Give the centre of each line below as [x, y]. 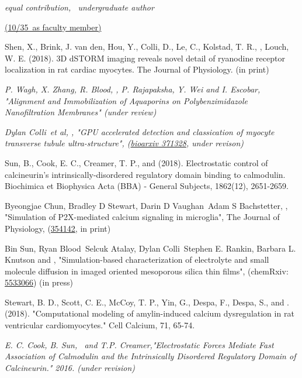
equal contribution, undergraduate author [79, 7]
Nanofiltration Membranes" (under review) [81, 112]
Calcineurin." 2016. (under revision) [70, 367]
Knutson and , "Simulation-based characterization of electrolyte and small [137, 260]
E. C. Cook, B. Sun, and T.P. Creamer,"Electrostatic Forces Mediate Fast [139, 344]
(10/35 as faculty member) [53, 27]
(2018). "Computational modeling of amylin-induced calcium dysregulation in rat [150, 313]
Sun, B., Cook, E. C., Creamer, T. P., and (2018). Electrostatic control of [136, 162]
